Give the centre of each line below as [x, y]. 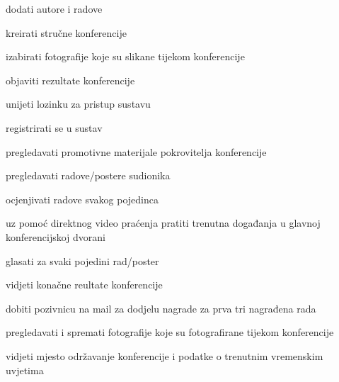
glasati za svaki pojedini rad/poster [82, 260]
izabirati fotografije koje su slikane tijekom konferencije [125, 56]
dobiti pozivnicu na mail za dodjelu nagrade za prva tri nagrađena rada [161, 308]
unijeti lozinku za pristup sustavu [78, 104]
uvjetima [25, 370]
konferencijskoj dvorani [56, 236]
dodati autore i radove [54, 9]
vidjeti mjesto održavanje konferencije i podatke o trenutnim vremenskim [165, 355]
